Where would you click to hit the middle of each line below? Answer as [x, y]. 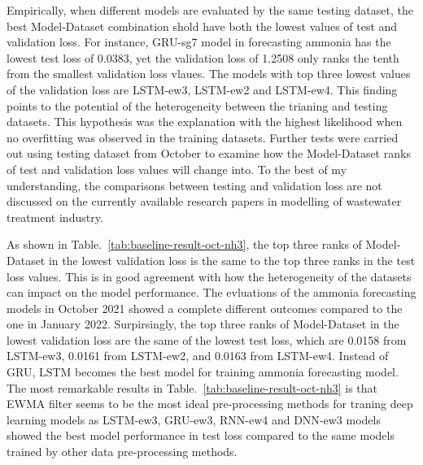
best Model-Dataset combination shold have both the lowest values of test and [202, 26]
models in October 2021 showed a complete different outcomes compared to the [205, 308]
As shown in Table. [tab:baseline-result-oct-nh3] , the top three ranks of [184, 244]
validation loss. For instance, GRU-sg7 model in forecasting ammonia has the [199, 42]
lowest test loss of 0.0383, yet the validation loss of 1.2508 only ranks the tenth [203, 57]
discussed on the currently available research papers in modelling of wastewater [204, 201]
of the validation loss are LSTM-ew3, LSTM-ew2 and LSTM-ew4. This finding [202, 89]
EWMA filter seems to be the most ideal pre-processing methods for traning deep [210, 404]
